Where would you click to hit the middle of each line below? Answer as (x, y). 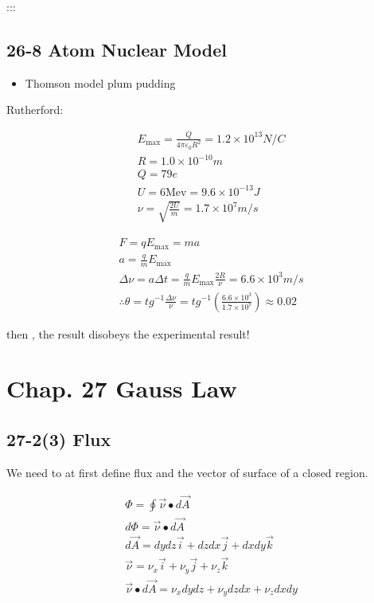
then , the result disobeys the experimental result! (128, 333)
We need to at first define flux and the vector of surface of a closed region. (187, 472)
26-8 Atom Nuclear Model (117, 49)
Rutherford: (35, 110)
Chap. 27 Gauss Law (122, 388)
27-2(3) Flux (59, 439)
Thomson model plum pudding (100, 82)
